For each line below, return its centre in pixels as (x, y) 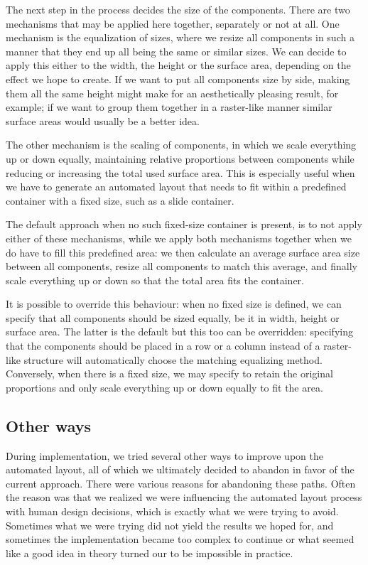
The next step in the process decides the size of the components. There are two (178, 9)
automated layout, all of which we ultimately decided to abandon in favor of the (180, 469)
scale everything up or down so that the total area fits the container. (155, 280)
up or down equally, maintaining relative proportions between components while (180, 158)
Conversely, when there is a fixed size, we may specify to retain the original (169, 373)
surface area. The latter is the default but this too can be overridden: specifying (179, 332)
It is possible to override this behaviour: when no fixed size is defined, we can (174, 304)
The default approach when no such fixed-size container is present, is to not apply (184, 224)
